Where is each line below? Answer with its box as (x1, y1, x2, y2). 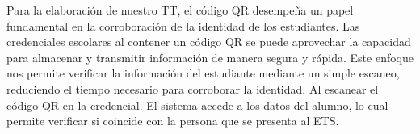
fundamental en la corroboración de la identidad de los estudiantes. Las (6, 17, 360, 34)
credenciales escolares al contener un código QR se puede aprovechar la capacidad (6, 33, 411, 50)
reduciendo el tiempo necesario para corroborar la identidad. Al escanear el (6, 80, 379, 97)
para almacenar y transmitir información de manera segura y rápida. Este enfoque (6, 48, 414, 65)
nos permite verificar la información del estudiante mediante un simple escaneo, (6, 65, 400, 82)
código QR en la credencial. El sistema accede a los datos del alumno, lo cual (6, 96, 388, 113)
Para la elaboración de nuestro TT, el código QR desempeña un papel (6, 2, 354, 18)
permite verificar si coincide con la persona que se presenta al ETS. (6, 112, 339, 129)
